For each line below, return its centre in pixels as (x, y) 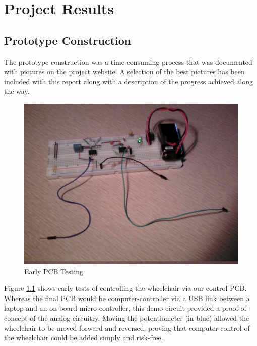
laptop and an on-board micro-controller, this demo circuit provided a (112, 308)
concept (16, 317)
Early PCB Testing (54, 271)
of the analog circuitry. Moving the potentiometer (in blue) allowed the (140, 317)
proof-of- (235, 308)
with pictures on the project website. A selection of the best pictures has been (124, 71)
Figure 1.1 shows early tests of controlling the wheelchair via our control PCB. (125, 288)
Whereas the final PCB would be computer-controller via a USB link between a (127, 298)
